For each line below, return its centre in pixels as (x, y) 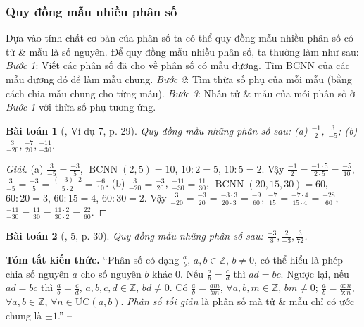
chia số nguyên (37, 273)
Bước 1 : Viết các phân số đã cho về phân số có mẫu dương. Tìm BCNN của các (178, 65)
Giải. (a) (25, 168)
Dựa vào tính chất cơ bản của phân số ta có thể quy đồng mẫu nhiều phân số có (180, 38)
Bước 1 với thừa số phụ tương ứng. (81, 107)
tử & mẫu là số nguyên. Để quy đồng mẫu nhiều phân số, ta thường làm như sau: (182, 51)
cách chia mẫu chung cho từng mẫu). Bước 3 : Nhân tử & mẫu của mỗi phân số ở (180, 93)
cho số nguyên (111, 273)
